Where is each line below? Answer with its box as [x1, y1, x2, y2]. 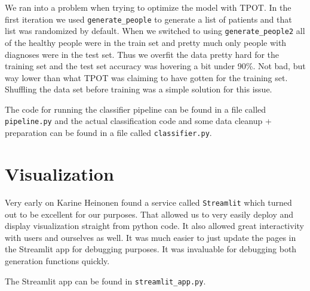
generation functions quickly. [5, 254, 110, 267]
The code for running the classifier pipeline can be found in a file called [5, 103, 266, 115]
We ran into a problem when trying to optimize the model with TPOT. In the [5, 1, 291, 13]
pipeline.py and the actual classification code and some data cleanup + [5, 114, 272, 127]
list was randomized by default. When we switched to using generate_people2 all [5, 24, 305, 37]
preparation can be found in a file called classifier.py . [5, 126, 212, 139]
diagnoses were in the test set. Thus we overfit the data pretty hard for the [5, 48, 280, 60]
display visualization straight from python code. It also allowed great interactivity [5, 219, 304, 232]
